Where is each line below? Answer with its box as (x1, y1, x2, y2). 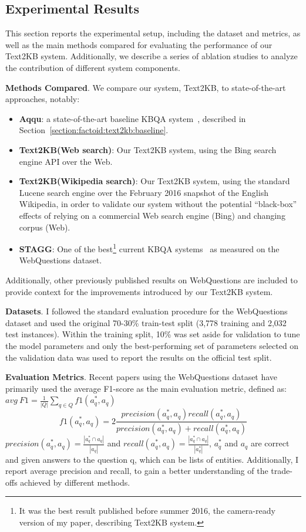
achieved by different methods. (20, 476, 130, 488)
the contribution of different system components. (5, 61, 180, 73)
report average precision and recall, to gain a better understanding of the (5, 465, 268, 477)
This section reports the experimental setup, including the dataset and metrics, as (5, 27, 301, 39)
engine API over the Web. (19, 155, 113, 167)
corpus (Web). (19, 221, 70, 233)
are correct (250, 437, 290, 449)
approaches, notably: (5, 93, 80, 105)
